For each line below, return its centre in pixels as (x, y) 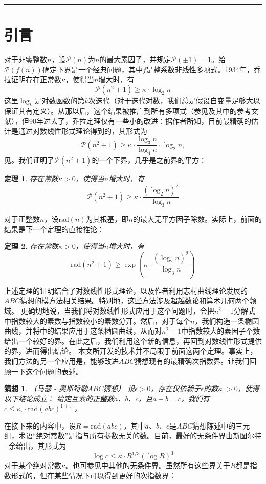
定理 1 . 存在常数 (31, 178)
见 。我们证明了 (29, 160)
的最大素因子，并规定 (135, 59)
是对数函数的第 (60, 100)
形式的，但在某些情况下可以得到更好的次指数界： (93, 475)
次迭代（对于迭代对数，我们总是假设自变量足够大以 (174, 100)
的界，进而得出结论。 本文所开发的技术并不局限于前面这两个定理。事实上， (131, 351)
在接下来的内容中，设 (40, 425)
